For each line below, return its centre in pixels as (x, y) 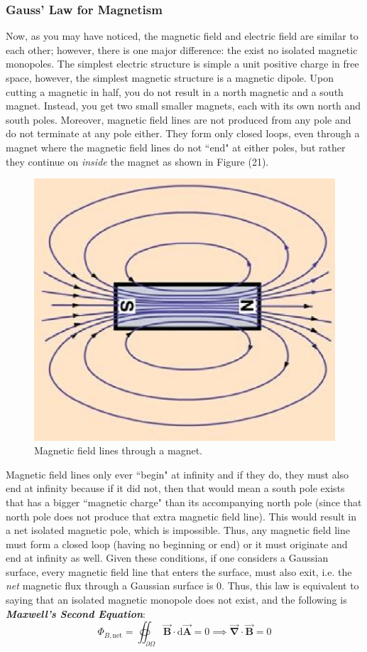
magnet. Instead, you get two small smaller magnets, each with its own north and (183, 106)
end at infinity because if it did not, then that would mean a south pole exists (175, 488)
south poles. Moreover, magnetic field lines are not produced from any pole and (179, 119)
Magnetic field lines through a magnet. (118, 450)
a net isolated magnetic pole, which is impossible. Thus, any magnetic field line (178, 530)
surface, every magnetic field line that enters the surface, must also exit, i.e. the (179, 571)
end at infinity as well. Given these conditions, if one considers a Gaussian (167, 558)
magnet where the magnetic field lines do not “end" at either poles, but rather (176, 147)
